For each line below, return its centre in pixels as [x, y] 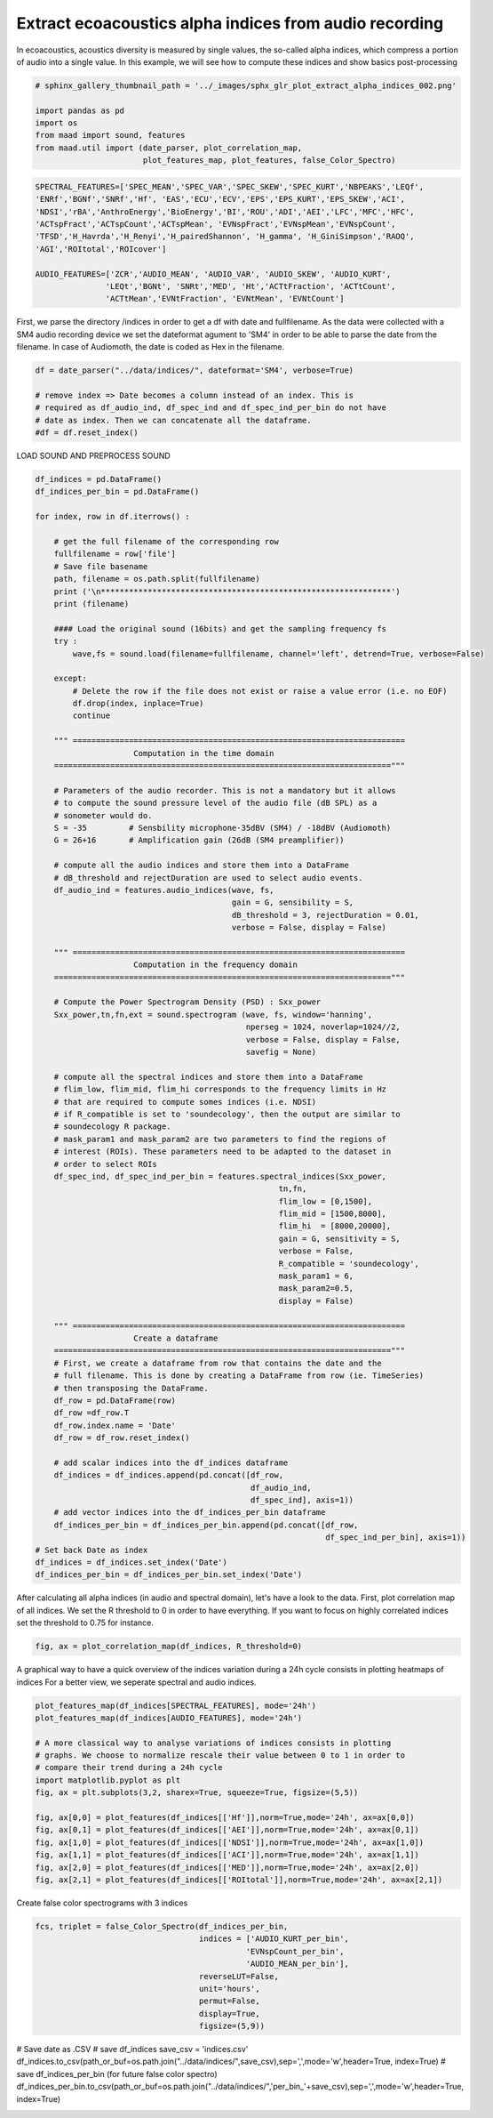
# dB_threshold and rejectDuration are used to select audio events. [208, 878]
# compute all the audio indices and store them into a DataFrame [202, 866]
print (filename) [91, 604]
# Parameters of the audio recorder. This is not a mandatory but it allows [225, 790]
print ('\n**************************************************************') [227, 591]
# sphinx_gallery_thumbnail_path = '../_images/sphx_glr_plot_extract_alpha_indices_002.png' [246, 85]
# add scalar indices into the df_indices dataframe [171, 1462]
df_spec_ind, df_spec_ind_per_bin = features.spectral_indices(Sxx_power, [220, 1176]
